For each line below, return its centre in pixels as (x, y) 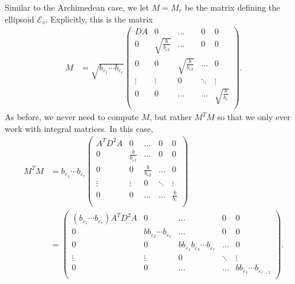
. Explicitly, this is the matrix (99, 19)
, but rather (171, 117)
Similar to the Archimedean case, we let (77, 7)
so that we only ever (254, 117)
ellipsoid (20, 19)
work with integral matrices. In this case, (79, 128)
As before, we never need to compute (72, 117)
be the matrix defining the (232, 7)
